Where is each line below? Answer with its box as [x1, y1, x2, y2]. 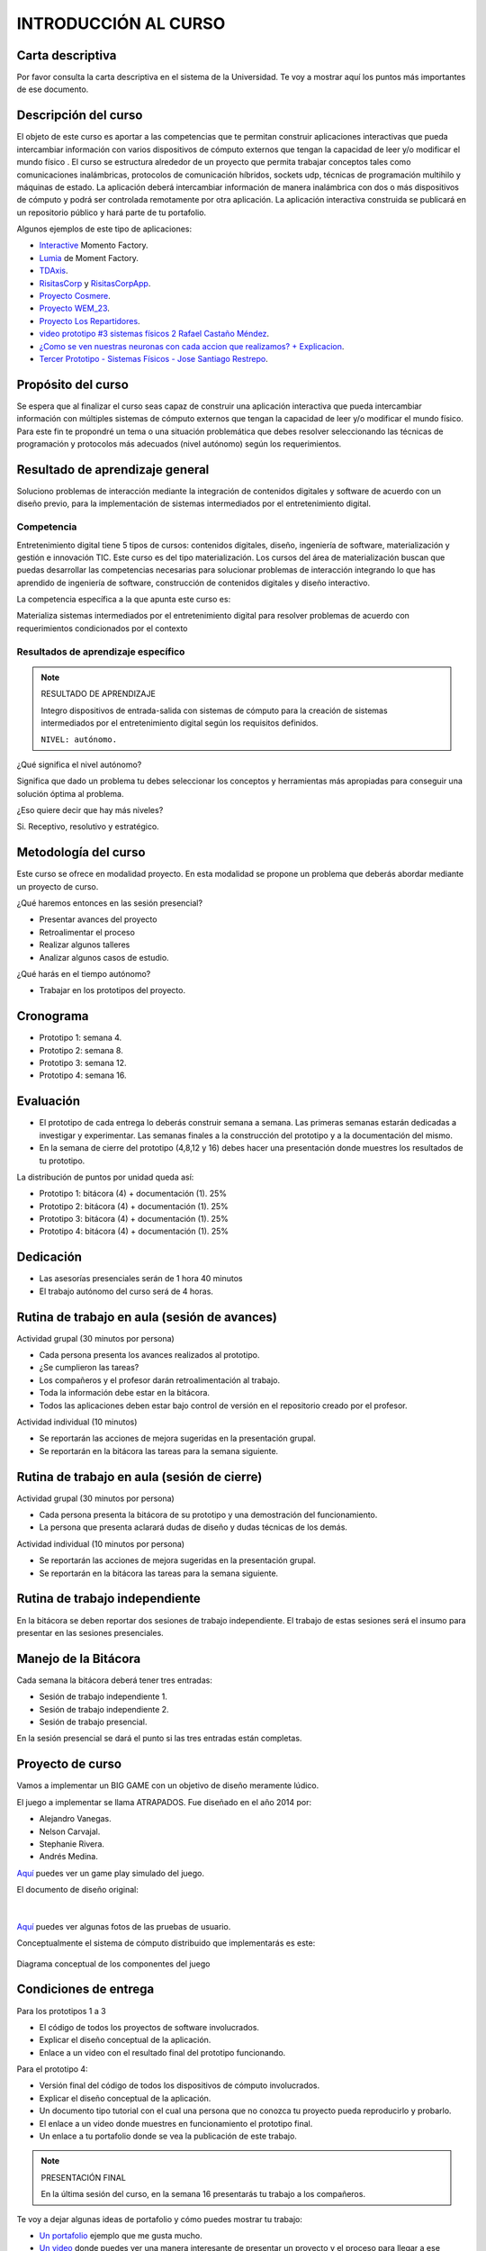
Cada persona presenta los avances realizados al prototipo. [39, 1350, 260, 1361]
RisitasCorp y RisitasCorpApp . [39, 277, 151, 288]
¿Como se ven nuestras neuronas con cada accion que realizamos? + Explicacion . [39, 340, 345, 351]
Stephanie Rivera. [39, 1838, 105, 1849]
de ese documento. [16, 84, 89, 95]
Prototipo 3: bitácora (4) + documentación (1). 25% [39, 1214, 229, 1225]
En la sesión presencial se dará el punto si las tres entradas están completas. [16, 1733, 302, 1744]
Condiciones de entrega [16, 1982, 155, 1997]
